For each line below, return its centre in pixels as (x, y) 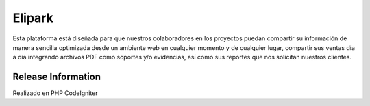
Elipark (33, 18)
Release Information (57, 77)
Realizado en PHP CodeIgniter (56, 93)
